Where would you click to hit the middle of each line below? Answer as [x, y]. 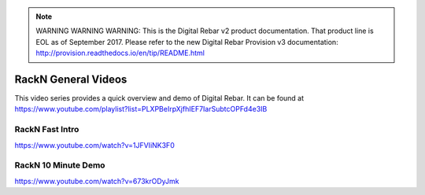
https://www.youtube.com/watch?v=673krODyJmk [97, 181]
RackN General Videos [71, 79]
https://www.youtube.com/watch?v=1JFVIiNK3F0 [94, 145]
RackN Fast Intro [47, 130]
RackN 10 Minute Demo [60, 165]
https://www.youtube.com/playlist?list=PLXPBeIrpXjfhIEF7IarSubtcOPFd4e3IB [141, 109]
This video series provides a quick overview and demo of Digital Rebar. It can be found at [159, 98]
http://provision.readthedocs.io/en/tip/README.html [120, 53]
